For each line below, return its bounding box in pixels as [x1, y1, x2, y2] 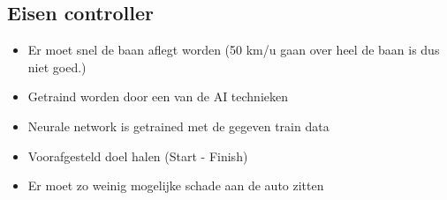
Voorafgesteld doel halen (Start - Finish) [27, 146, 248, 165]
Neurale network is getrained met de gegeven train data [27, 116, 330, 135]
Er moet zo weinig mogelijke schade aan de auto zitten [27, 176, 324, 195]
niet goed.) [27, 57, 87, 76]
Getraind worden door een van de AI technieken [27, 87, 289, 106]
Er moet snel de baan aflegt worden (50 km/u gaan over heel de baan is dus [27, 41, 440, 59]
